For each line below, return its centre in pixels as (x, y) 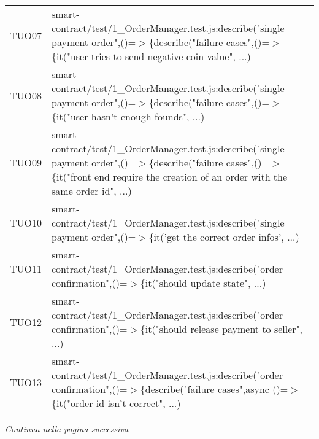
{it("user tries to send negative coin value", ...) (151, 56)
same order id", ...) (92, 191)
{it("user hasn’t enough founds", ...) (128, 116)
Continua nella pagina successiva (67, 429)
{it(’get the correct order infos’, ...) (224, 237)
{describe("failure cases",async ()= (214, 389)
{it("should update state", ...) (203, 283)
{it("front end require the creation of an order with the (170, 177)
